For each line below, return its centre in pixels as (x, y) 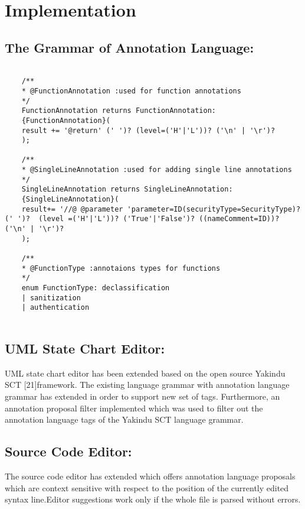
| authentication (55, 308)
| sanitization (51, 298)
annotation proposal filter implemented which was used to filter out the (134, 408)
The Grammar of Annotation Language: (129, 47)
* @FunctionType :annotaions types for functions (121, 268)
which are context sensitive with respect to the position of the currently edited (147, 487)
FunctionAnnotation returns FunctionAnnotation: (119, 111)
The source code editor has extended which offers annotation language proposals (150, 476)
